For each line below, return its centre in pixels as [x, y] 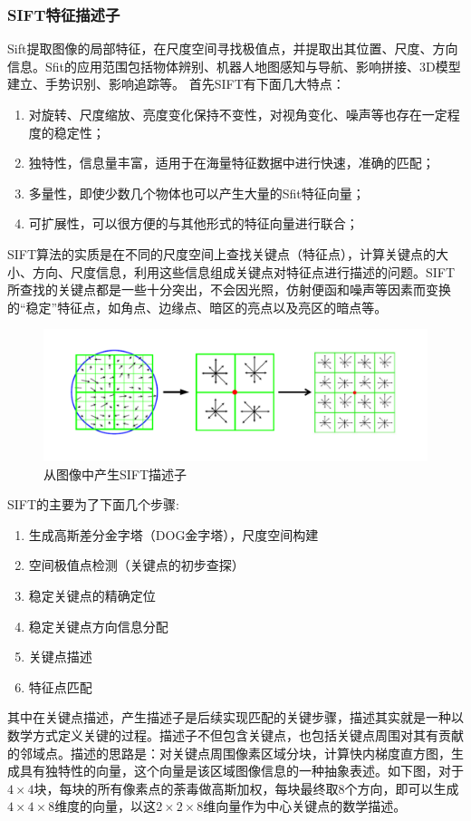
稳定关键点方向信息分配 [98, 626]
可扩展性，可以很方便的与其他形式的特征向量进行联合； [193, 223]
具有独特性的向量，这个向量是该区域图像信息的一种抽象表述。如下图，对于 [241, 771]
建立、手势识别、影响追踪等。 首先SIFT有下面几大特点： [176, 84]
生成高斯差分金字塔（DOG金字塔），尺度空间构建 [173, 534]
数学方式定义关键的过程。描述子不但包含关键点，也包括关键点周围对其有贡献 [235, 735]
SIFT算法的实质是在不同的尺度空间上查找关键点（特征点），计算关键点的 [222, 253]
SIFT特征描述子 [64, 14]
